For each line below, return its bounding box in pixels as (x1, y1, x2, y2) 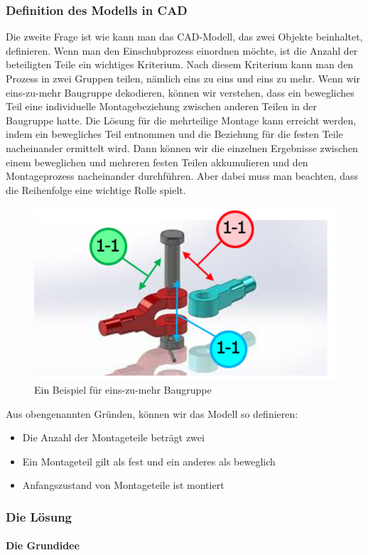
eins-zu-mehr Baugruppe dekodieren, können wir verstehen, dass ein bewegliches (6, 85, 355, 99)
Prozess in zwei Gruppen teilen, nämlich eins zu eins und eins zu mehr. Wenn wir (6, 71, 360, 85)
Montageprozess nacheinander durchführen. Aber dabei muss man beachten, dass (6, 168, 359, 183)
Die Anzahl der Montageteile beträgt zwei (22, 430, 205, 445)
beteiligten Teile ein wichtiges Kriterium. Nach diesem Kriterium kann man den (6, 57, 354, 72)
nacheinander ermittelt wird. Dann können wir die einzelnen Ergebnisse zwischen (6, 140, 358, 155)
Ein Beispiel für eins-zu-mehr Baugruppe (34, 382, 212, 397)
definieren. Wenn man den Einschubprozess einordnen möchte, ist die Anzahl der (6, 43, 358, 58)
